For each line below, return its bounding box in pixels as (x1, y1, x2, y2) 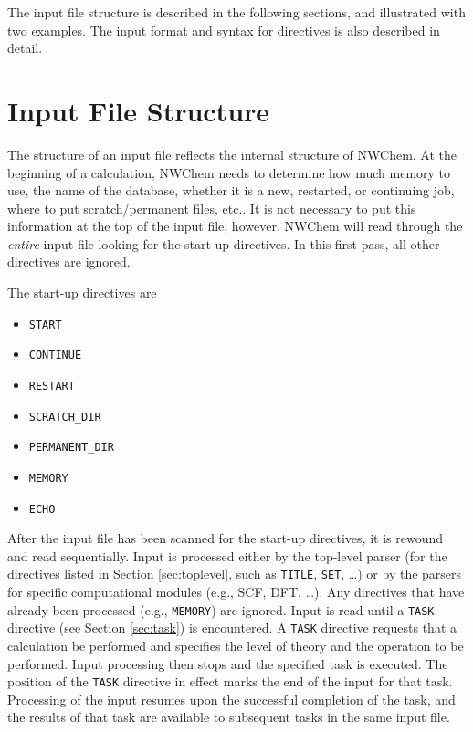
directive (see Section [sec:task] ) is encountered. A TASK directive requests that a (7, 618, 457, 637)
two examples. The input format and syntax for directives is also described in (7, 20, 440, 39)
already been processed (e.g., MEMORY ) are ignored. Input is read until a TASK (7, 600, 435, 619)
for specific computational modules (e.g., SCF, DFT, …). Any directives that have (7, 582, 465, 601)
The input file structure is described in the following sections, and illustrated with (7, 3, 466, 21)
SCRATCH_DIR (28, 410, 101, 424)
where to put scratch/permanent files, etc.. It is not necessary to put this (7, 198, 416, 217)
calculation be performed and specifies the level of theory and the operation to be (7, 636, 464, 654)
